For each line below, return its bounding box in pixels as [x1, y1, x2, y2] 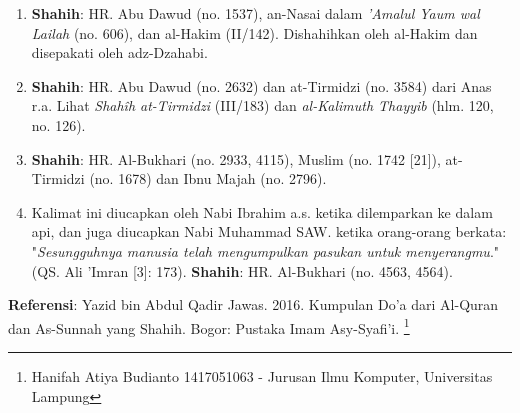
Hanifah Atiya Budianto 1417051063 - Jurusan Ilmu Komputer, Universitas [31, 365, 493, 386]
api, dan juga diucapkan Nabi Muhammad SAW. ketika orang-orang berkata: [31, 221, 507, 242]
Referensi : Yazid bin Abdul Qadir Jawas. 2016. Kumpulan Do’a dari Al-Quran [8, 294, 499, 315]
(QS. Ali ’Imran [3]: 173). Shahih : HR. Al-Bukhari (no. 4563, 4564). [31, 260, 453, 281]
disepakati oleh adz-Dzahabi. [31, 42, 208, 63]
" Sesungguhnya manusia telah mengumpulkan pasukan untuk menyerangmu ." [31, 240, 500, 261]
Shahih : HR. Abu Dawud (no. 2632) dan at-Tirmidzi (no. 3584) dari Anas [31, 75, 492, 96]
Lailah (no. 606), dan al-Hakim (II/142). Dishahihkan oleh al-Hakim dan [31, 22, 478, 43]
